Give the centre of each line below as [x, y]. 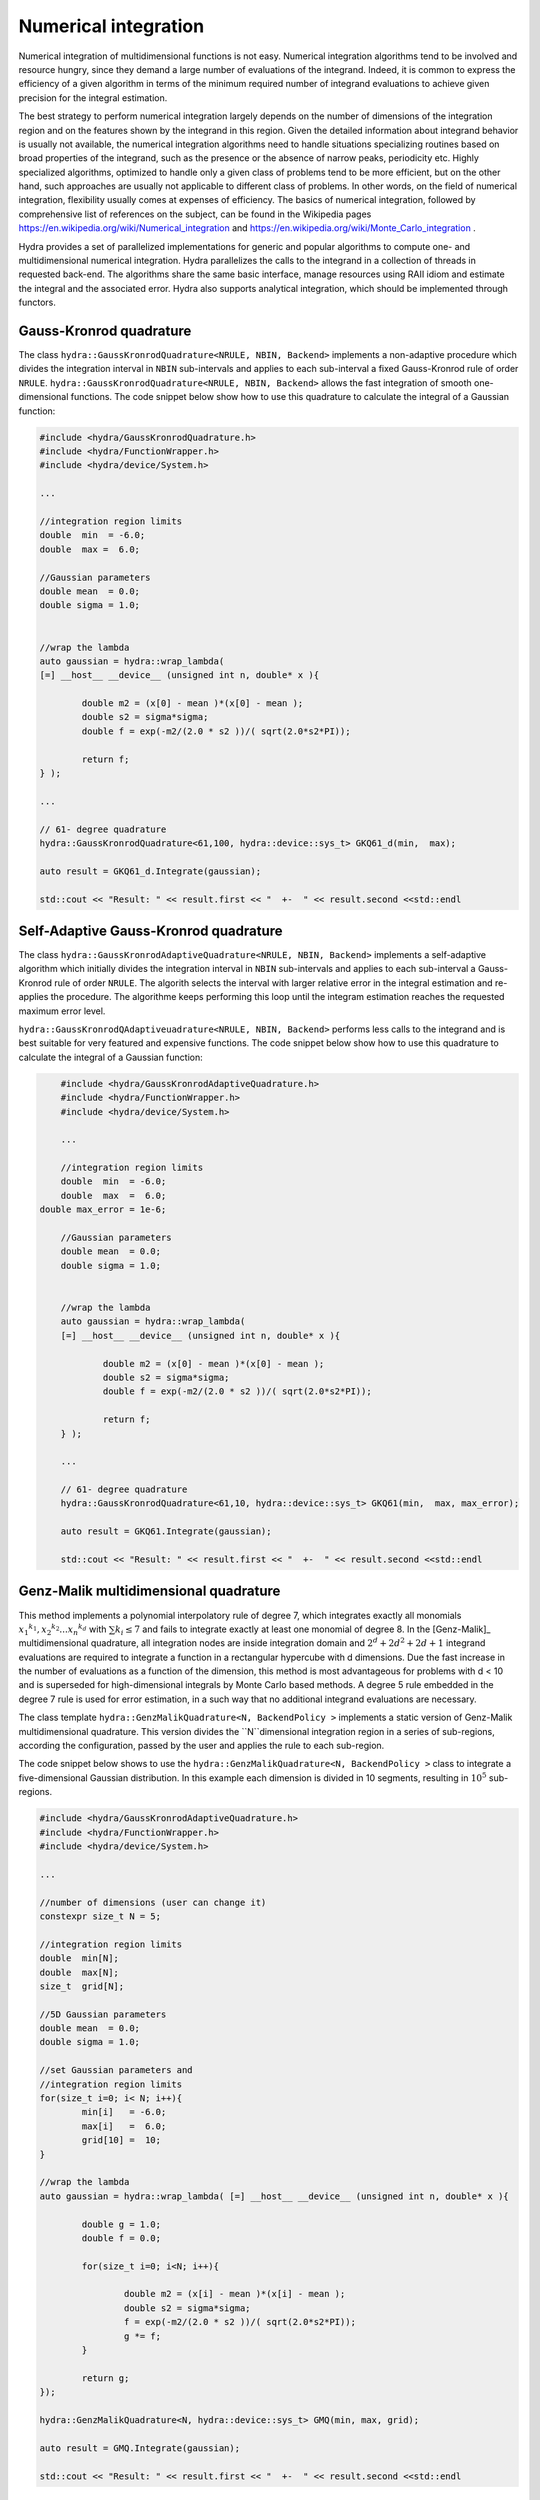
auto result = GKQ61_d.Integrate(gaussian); [150, 871]
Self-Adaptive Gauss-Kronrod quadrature [151, 930]
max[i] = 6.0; [124, 2126]
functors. [37, 302]
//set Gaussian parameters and [116, 2070]
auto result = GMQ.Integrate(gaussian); [139, 2448]
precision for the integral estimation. [93, 97]
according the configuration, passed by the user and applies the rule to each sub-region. [201, 1746]
